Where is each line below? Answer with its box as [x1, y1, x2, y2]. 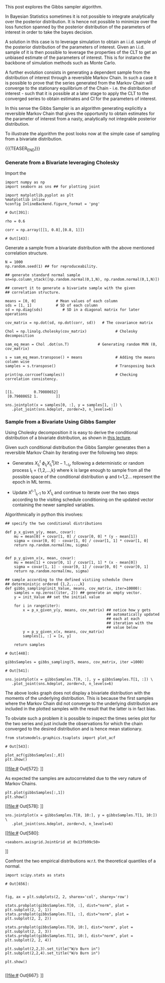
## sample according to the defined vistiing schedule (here [5, 577, 133, 582]
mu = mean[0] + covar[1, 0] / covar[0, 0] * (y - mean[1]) [14, 534, 138, 539]
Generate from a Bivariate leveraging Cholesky [5, 159, 120, 166]
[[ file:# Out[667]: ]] [5, 972, 44, 978]
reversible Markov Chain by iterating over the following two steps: [5, 449, 139, 456]
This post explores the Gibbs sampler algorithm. [5, 4, 102, 9]
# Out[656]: [5, 881, 30, 886]
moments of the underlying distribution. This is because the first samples [5, 695, 154, 701]
